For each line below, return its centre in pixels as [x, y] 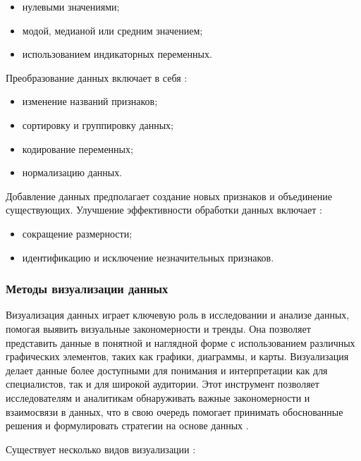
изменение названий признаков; [90, 101]
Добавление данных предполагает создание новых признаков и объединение [169, 196]
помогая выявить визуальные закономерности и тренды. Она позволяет [158, 328]
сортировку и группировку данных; [98, 124]
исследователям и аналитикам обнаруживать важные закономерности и [158, 397]
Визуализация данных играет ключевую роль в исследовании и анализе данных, [178, 315]
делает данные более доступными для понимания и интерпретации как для [167, 370]
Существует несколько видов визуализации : [101, 449]
